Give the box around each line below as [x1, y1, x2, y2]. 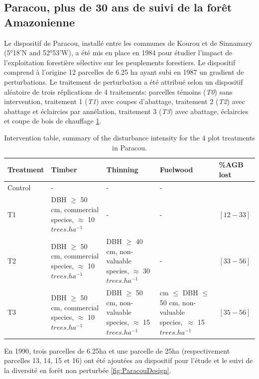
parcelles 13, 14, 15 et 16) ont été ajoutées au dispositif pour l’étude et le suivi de [4, 355, 253, 366]
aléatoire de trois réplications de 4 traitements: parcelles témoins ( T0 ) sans [4, 86, 233, 97]
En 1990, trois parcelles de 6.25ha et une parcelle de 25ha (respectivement [4, 345, 230, 356]
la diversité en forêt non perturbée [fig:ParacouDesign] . [4, 365, 171, 375]
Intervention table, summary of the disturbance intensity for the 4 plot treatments [4, 132, 255, 142]
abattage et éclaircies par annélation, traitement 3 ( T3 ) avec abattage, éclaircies [4, 106, 249, 116]
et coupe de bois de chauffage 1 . [4, 116, 102, 126]
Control [7, 182, 31, 192]
